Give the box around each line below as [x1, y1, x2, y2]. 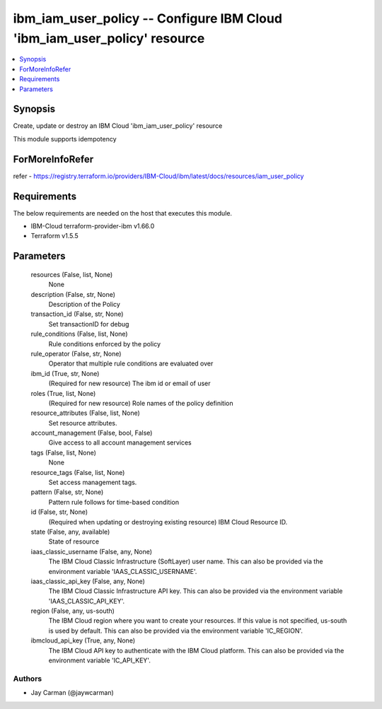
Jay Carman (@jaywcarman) [30, 689, 115, 697]
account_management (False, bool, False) [30, 428, 153, 438]
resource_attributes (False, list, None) [30, 409, 141, 417]
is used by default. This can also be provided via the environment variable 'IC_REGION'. [48, 626, 303, 635]
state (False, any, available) [30, 527, 110, 536]
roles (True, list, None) [30, 389, 96, 397]
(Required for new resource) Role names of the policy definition [48, 399, 233, 407]
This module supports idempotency [13, 134, 117, 143]
